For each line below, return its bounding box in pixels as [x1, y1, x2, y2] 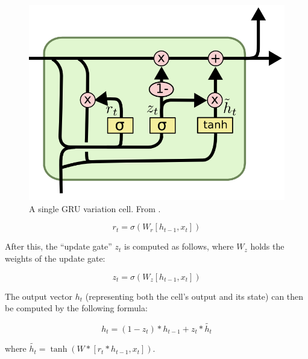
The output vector [5, 289, 73, 302]
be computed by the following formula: [5, 302, 148, 314]
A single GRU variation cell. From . [29, 202, 161, 215]
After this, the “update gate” [5, 240, 112, 253]
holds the [250, 240, 284, 253]
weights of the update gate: [5, 251, 105, 264]
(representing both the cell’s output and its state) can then [85, 289, 304, 302]
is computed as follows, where [124, 240, 234, 253]
